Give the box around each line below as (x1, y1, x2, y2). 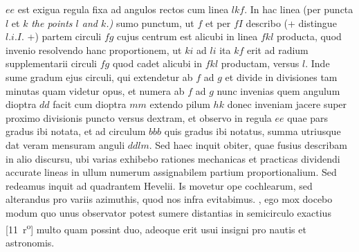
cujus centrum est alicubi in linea (117, 29, 258, 44)
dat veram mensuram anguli (6, 137, 125, 152)
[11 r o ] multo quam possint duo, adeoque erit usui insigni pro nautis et (6, 219, 306, 236)
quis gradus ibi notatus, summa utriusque (164, 124, 341, 138)
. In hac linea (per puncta (244, 2, 353, 16)
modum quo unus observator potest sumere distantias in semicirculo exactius (6, 205, 331, 219)
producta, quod (277, 29, 342, 44)
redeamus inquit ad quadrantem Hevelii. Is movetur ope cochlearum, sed (6, 178, 313, 192)
